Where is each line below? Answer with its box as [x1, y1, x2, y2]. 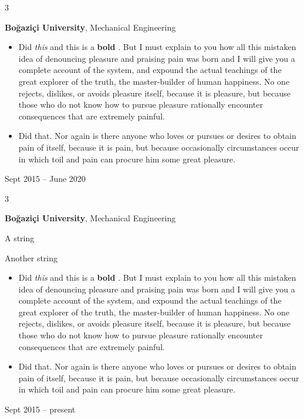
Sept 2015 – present [5, 403, 76, 415]
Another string [5, 251, 58, 264]
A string [5, 231, 35, 244]
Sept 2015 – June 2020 [5, 172, 86, 185]
